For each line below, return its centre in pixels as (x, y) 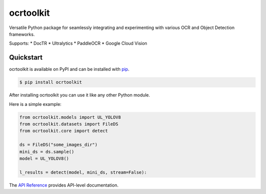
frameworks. (22, 34)
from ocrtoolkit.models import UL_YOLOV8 (70, 117)
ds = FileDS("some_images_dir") (59, 145)
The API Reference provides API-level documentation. (64, 185)
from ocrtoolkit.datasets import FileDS (69, 124)
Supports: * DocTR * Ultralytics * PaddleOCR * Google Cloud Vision (78, 43)
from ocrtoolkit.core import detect (64, 131)
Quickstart (26, 57)
